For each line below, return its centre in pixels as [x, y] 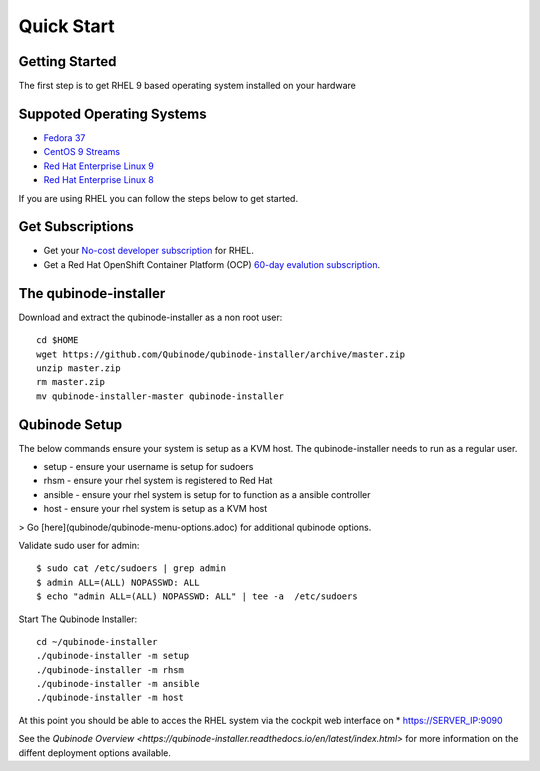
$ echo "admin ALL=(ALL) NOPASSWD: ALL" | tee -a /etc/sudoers [197, 596]
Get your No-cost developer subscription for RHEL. [148, 251]
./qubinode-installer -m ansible [118, 684]
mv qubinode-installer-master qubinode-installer [160, 396]
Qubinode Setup [70, 424]
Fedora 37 [64, 137]
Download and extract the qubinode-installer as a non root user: [150, 317]
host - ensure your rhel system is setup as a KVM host [155, 509]
